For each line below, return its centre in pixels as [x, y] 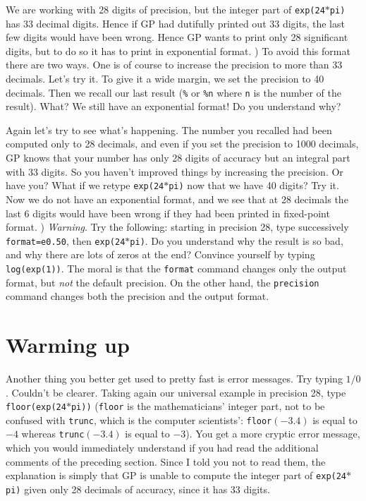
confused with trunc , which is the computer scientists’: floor [139, 419]
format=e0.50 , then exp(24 [66, 240]
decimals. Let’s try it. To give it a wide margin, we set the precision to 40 [165, 79]
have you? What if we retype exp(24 [85, 185]
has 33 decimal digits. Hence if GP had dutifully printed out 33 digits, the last [175, 23]
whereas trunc [53, 434]
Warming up [68, 345]
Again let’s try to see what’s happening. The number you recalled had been [169, 129]
